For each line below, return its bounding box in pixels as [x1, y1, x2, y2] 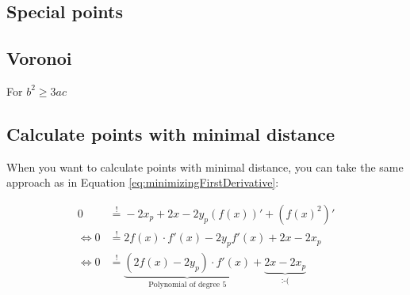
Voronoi [6, 46, 72, 70]
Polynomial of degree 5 [148, 280, 227, 289]
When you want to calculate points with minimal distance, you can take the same [6, 158, 404, 175]
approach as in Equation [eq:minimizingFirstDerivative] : [6, 174, 279, 191]
